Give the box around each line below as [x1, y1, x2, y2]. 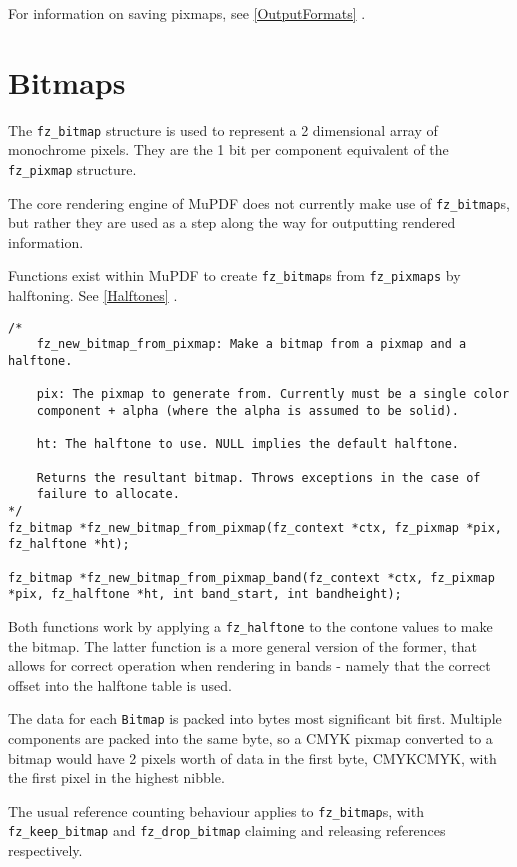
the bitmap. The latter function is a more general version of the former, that [8, 635, 477, 656]
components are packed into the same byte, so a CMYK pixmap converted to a [8, 727, 493, 748]
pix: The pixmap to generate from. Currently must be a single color [36, 387, 510, 402]
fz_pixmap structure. [8, 158, 137, 179]
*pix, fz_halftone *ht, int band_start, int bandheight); [8, 587, 402, 602]
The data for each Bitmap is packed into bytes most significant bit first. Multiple [8, 708, 502, 729]
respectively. [8, 840, 83, 861]
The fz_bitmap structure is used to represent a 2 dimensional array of [8, 119, 438, 140]
